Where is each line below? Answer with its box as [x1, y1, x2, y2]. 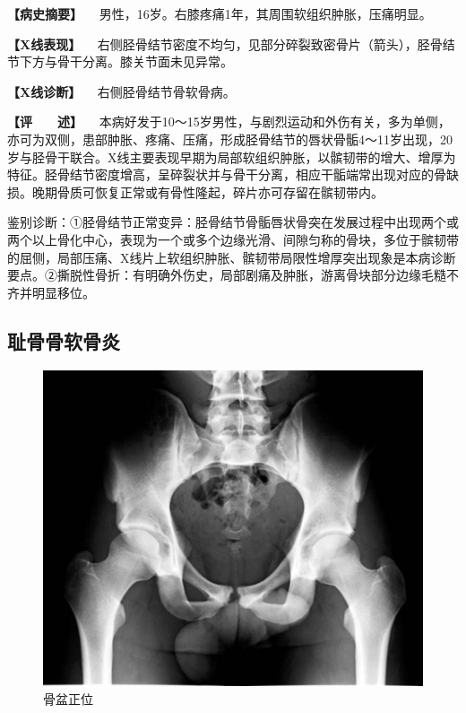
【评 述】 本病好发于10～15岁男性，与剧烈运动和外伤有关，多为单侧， [7, 112, 451, 131]
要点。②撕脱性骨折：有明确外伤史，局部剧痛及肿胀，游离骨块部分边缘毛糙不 [7, 265, 459, 284]
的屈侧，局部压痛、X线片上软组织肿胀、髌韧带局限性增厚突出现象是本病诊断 [7, 248, 456, 266]
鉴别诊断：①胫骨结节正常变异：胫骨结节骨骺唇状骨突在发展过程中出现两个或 [7, 213, 459, 231]
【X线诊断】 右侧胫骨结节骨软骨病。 [7, 82, 236, 100]
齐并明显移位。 [7, 283, 95, 301]
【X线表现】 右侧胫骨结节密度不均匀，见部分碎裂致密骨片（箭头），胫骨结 [7, 34, 455, 53]
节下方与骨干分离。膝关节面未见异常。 [7, 52, 233, 71]
